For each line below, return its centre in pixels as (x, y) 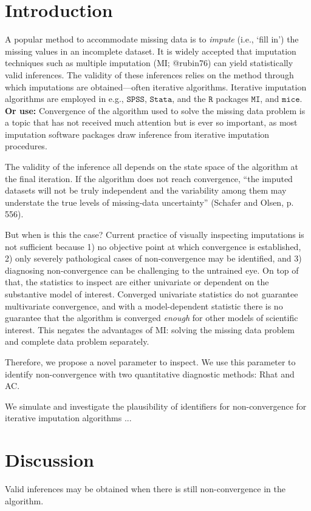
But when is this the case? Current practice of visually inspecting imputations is (155, 235)
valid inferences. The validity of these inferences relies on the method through (149, 74)
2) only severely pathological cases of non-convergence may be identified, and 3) (153, 258)
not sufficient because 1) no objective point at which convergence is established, (153, 246)
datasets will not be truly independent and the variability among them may (146, 190)
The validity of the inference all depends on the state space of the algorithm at (152, 167)
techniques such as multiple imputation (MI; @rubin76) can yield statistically (149, 63)
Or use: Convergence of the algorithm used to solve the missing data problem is (155, 110)
